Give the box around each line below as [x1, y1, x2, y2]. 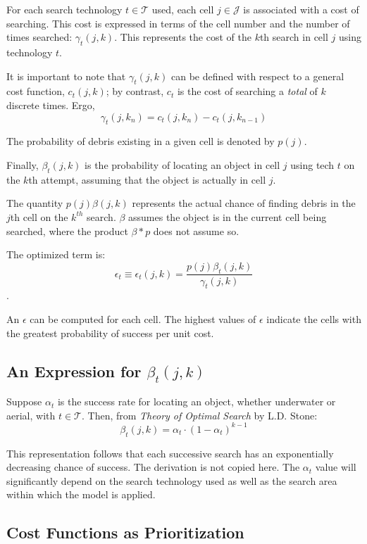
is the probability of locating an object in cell [85, 157, 280, 172]
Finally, [6, 157, 39, 172]
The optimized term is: [6, 247, 106, 262]
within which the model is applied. [6, 487, 156, 502]
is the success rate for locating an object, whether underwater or [57, 394, 336, 409]
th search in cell [259, 30, 328, 44]
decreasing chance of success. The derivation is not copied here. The [6, 460, 300, 474]
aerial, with [6, 407, 56, 422]
